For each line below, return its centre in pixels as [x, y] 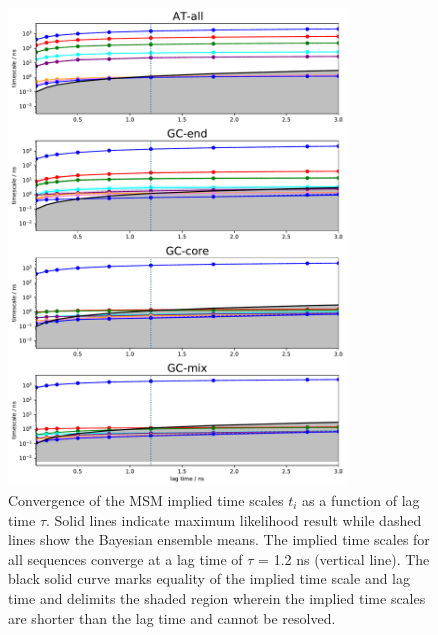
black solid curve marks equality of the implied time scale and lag [209, 578]
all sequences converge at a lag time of [125, 558]
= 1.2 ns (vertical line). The [344, 558]
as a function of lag [361, 500]
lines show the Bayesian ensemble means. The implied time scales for [219, 539]
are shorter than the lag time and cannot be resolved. [172, 617]
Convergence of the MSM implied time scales [146, 500]
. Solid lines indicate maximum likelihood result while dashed [234, 519]
